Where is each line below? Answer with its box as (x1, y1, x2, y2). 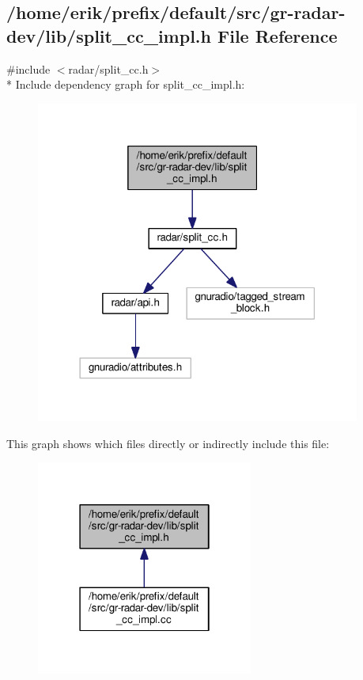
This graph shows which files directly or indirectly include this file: (6, 435, 330, 451)
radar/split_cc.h (68, 60, 149, 77)
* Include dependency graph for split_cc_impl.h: (6, 76, 245, 93)
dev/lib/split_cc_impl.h (6, 23, 211, 47)
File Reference (217, 23, 338, 47)
